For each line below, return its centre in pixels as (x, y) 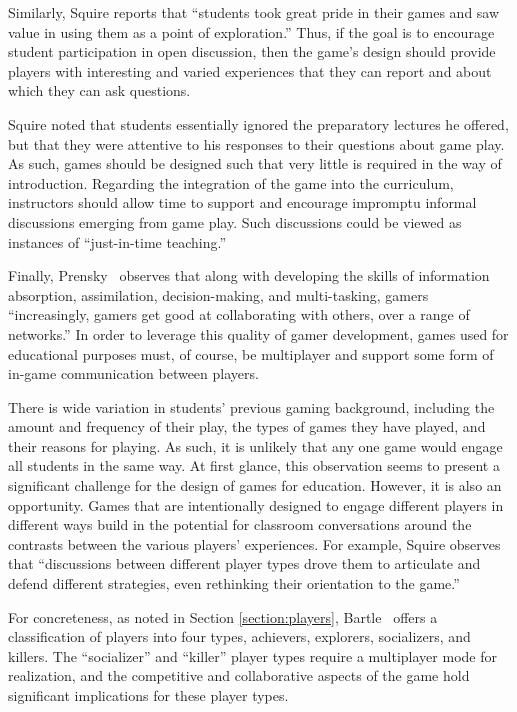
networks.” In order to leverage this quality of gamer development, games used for (258, 333)
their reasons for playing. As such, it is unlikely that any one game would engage (255, 445)
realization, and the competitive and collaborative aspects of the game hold (239, 675)
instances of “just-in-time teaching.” (117, 241)
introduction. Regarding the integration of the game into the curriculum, (231, 182)
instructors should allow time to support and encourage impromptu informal (242, 202)
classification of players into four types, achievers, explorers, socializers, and (239, 636)
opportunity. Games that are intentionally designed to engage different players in (256, 504)
